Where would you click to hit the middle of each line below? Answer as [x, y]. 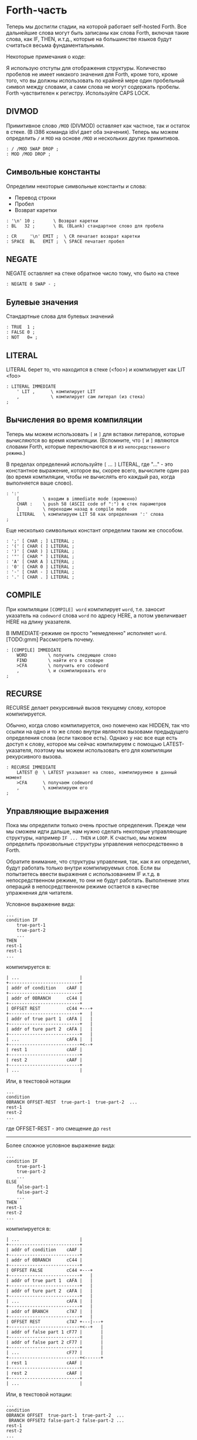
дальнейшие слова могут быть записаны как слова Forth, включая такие [98, 32]
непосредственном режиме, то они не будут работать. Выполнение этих [98, 880]
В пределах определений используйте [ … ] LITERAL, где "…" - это [90, 464]
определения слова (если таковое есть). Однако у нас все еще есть [92, 738]
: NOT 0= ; [22, 338]
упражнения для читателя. [40, 893]
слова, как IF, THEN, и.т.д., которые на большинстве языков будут [89, 39]
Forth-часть [37, 10]
